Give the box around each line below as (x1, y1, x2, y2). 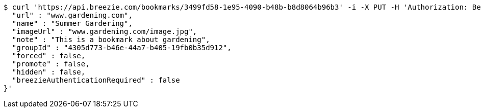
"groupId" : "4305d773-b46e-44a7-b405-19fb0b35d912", (12, 44, 232, 52)
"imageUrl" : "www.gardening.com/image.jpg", (12, 27, 197, 35)
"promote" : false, (12, 60, 90, 68)
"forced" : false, (12, 52, 86, 60)
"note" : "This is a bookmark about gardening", (12, 35, 210, 44)
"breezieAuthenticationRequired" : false (12, 76, 180, 84)
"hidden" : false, (12, 68, 86, 76)
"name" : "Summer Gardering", (12, 19, 133, 27)
